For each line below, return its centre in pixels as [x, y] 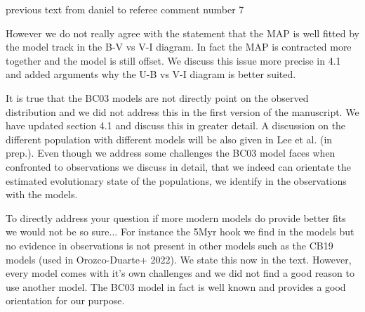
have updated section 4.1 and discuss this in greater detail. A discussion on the [176, 125]
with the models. [42, 194]
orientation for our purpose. [65, 300]
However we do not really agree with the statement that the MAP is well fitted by [183, 33]
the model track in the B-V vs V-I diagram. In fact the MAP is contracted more [179, 47]
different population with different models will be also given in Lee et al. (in [169, 139]
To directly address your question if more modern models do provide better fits [176, 217]
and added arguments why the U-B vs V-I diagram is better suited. [151, 74]
